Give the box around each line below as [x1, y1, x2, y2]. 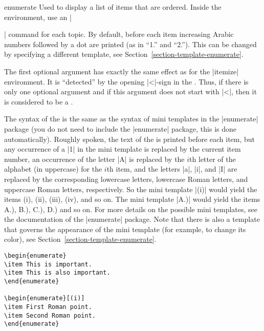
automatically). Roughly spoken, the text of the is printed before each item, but [4, 133, 255, 144]
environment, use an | [4, 11, 72, 22]
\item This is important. [4, 260, 92, 268]
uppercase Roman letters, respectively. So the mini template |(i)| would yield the [4, 183, 257, 194]
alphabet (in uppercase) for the [4, 163, 102, 174]
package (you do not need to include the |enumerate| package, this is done [4, 123, 237, 134]
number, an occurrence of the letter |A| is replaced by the [4, 153, 185, 164]
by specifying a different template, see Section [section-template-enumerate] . [4, 49, 244, 59]
